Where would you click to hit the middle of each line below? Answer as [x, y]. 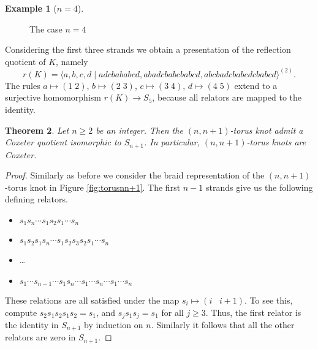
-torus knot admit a [267, 130]
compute [21, 312]
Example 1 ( [31, 8]
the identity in [32, 325]
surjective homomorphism [53, 97]
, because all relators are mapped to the [227, 97]
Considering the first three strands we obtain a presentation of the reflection [148, 49]
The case [46, 29]
